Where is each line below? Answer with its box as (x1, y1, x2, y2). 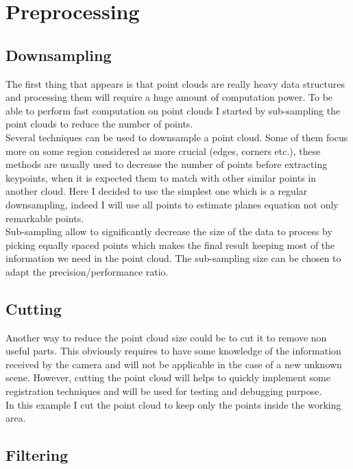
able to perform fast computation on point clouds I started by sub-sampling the (5, 103, 341, 117)
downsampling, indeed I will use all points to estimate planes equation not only (5, 197, 339, 211)
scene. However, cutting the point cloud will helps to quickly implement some (5, 370, 330, 385)
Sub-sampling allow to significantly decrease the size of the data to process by (5, 224, 332, 239)
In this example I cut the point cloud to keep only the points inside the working (5, 397, 341, 411)
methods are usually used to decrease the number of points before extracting (5, 157, 328, 171)
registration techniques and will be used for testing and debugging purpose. (5, 384, 322, 398)
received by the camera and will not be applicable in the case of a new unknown (5, 357, 342, 371)
